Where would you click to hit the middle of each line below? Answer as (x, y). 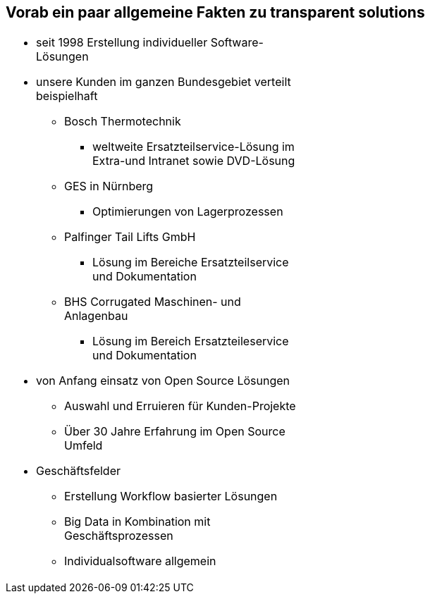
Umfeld (84, 446)
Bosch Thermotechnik (123, 122)
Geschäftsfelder (78, 471)
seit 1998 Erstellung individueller (122, 43)
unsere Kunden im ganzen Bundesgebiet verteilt (164, 82)
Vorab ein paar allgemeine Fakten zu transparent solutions (215, 12)
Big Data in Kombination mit (137, 522)
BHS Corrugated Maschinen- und (153, 302)
